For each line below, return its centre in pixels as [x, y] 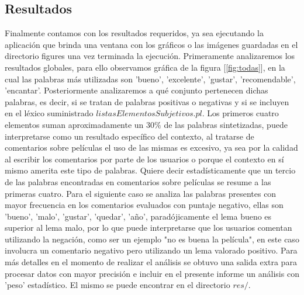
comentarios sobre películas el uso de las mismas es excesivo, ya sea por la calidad [151, 147]
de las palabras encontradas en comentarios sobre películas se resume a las [138, 181]
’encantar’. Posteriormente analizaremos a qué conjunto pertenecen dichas [137, 90]
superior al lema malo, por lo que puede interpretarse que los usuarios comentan [148, 228]
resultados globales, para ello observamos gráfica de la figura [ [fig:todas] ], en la [145, 67]
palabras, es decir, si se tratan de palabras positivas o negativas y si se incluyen [147, 101]
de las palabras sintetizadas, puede [226, 124]
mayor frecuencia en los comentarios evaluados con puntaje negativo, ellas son [144, 205]
